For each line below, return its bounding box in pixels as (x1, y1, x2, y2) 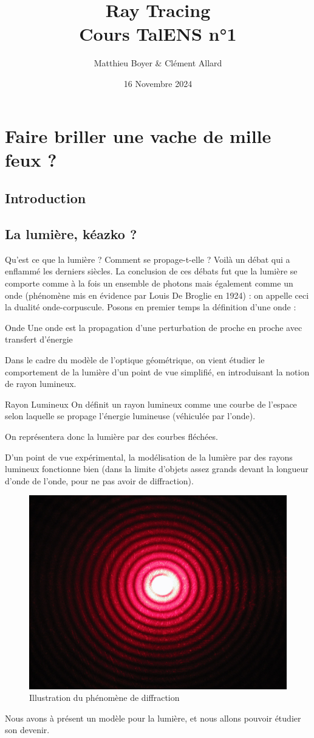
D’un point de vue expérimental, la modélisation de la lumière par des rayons (5, 450, 293, 463)
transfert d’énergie (5, 333, 73, 346)
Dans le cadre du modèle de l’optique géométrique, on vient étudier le (5, 353, 265, 366)
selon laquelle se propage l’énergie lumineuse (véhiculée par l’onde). (5, 409, 256, 422)
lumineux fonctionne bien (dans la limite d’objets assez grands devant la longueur (5, 462, 309, 475)
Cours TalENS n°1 (79, 21, 237, 46)
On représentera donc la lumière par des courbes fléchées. (5, 430, 218, 442)
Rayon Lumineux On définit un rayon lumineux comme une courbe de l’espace (5, 397, 297, 410)
